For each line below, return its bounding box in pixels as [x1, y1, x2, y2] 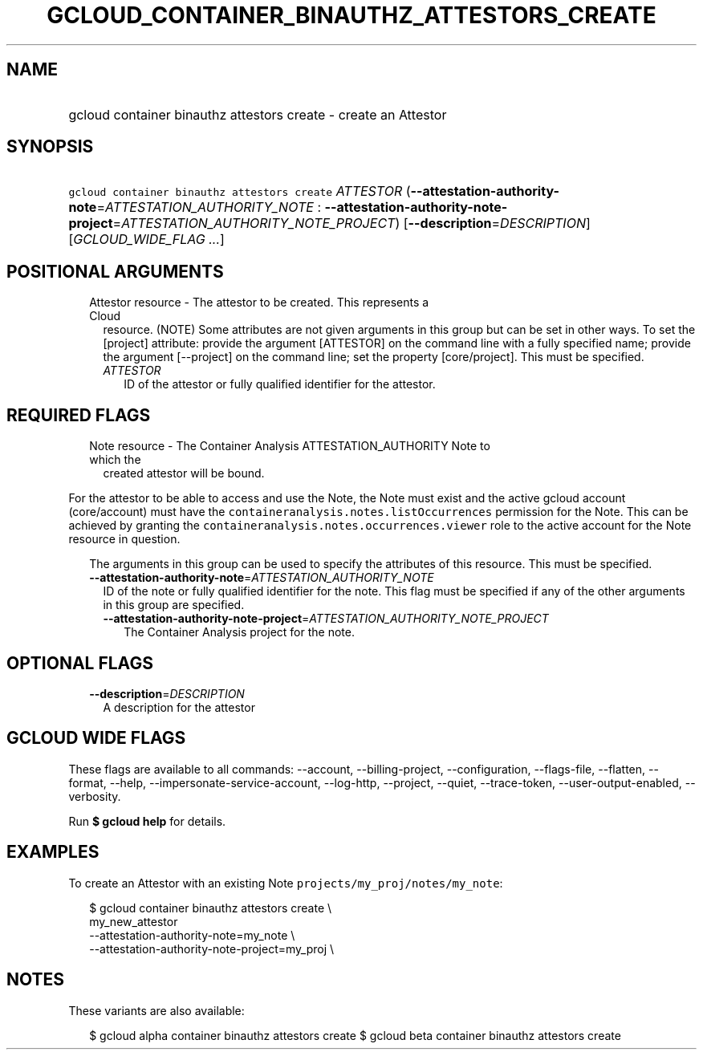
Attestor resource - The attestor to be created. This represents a [89, 295, 429, 310]
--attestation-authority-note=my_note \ [89, 928, 295, 942]
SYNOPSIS [6, 136, 94, 157]
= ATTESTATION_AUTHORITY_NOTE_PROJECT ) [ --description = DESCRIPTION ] [112, 215, 591, 232]
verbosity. [68, 789, 121, 803]
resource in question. [68, 532, 181, 546]
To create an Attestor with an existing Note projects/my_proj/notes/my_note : [68, 875, 503, 890]
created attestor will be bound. [103, 466, 265, 481]
